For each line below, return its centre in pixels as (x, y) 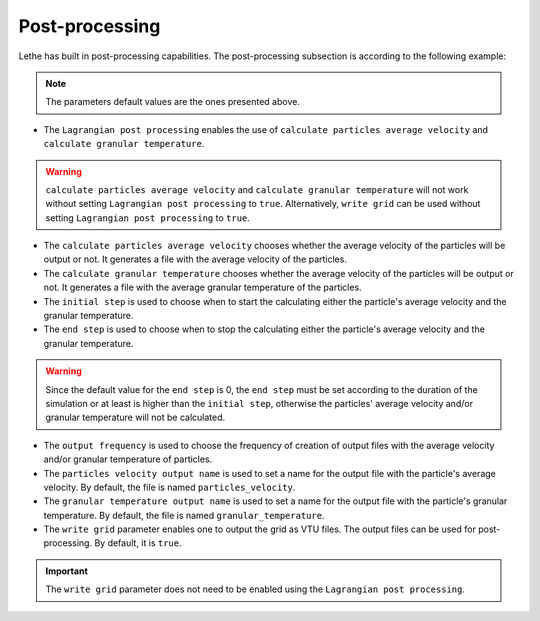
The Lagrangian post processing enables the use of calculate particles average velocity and (266, 129)
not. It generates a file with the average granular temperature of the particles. (202, 287)
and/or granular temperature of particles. (128, 459)
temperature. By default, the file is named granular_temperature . (184, 515)
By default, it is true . (138, 543)
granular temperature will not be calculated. (135, 417)
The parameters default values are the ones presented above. (172, 102)
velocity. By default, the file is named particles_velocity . (169, 487)
